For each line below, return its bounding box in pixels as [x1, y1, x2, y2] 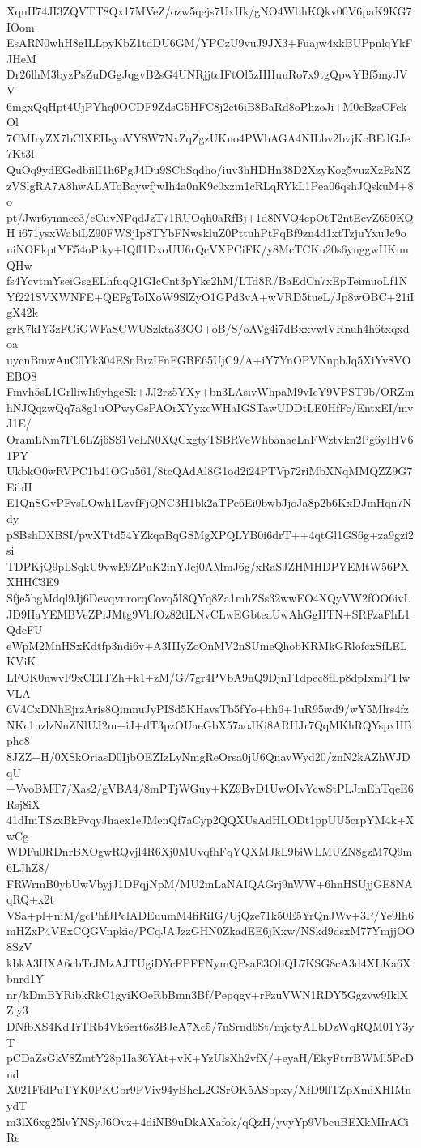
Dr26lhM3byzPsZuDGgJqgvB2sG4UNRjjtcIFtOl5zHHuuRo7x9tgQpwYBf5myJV [6, 66, 408, 83]
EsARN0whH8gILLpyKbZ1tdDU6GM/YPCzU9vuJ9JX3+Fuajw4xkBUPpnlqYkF [6, 34, 413, 51]
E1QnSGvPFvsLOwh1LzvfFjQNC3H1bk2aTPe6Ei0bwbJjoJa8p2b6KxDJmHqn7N [6, 494, 412, 511]
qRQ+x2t [6, 891, 54, 908]
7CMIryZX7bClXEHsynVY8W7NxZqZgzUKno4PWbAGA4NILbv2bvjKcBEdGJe [6, 129, 410, 146]
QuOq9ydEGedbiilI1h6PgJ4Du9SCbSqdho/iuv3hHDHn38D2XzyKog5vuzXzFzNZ [6, 160, 410, 177]
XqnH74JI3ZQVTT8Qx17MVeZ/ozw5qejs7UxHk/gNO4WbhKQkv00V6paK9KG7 [6, 2, 412, 19]
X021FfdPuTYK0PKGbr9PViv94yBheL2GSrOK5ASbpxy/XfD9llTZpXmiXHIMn [6, 1081, 411, 1098]
